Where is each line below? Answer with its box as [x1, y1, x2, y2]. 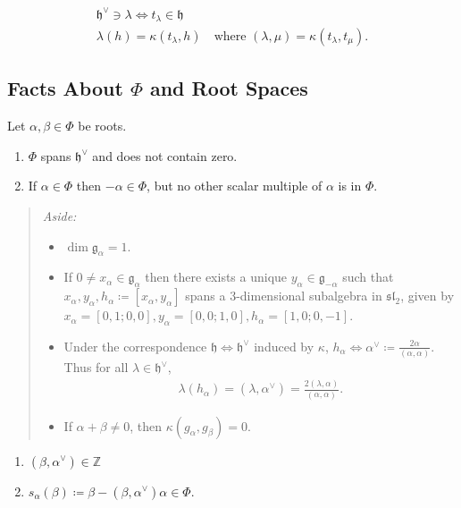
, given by [400, 286, 455, 305]
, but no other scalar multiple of [147, 176, 323, 195]
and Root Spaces [149, 74, 308, 102]
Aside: [42, 207, 77, 224]
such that [342, 267, 394, 286]
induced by [254, 336, 314, 355]
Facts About [7, 74, 123, 102]
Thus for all [63, 358, 129, 377]
